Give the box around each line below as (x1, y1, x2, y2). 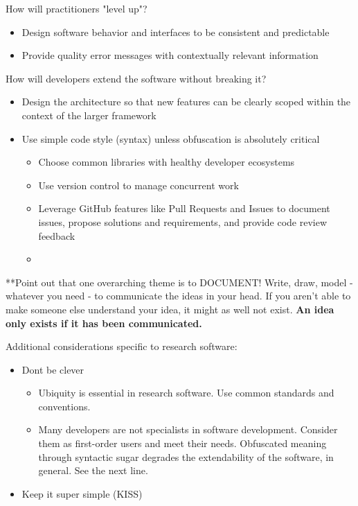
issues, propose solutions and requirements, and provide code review (38, 214, 328, 229)
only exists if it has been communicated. (6, 315, 202, 330)
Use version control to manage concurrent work (38, 177, 239, 192)
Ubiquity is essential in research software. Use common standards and (38, 385, 334, 400)
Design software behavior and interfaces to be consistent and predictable (21, 24, 330, 39)
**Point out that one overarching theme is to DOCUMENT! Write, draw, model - (6, 274, 353, 289)
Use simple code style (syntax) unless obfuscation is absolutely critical (21, 131, 320, 146)
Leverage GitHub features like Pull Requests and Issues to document (38, 201, 330, 216)
